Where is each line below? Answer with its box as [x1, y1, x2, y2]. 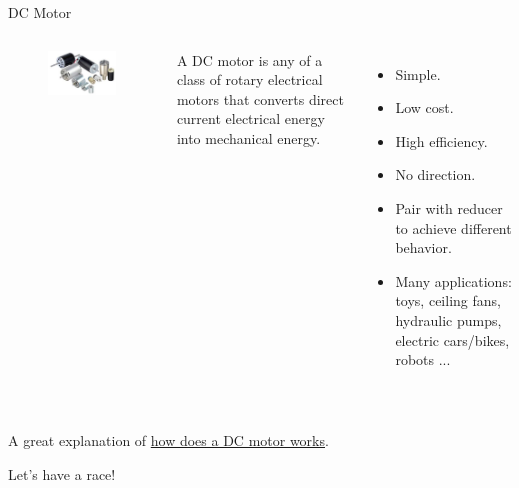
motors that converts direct [176, 88, 344, 109]
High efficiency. [395, 130, 488, 151]
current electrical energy [176, 108, 325, 129]
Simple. [395, 63, 441, 84]
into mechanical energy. [176, 127, 321, 148]
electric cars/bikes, [395, 329, 510, 350]
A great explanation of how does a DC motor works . [8, 430, 329, 451]
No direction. [395, 164, 476, 185]
